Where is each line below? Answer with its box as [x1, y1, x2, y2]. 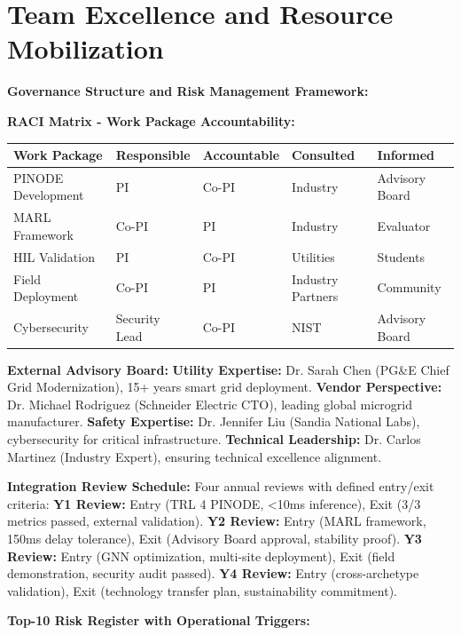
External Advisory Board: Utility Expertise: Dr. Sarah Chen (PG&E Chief [7, 360, 449, 378]
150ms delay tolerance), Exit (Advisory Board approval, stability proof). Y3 [7, 529, 422, 548]
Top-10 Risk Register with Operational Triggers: [7, 611, 310, 630]
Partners [292, 287, 339, 306]
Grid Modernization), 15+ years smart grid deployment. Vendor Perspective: [7, 377, 442, 396]
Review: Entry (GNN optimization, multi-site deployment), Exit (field [7, 546, 395, 565]
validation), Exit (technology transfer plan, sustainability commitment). [7, 581, 398, 599]
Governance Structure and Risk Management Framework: [7, 82, 369, 100]
